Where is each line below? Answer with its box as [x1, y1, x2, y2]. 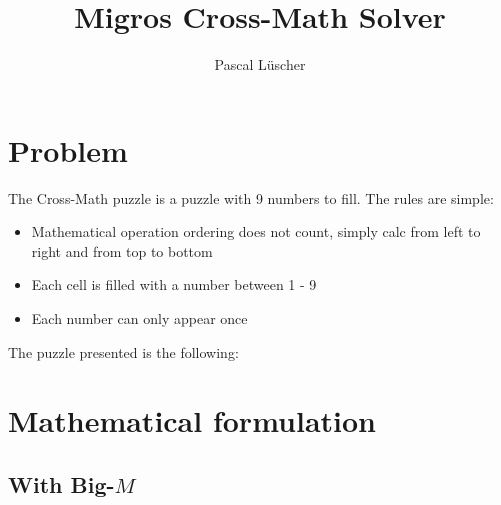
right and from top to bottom [31, 240, 213, 261]
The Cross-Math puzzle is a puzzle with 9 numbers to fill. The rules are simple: [8, 187, 494, 208]
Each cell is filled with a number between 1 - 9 [31, 274, 317, 295]
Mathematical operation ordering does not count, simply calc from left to [31, 221, 481, 242]
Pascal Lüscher [214, 54, 306, 75]
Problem [8, 129, 128, 170]
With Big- [8, 468, 115, 499]
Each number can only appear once [31, 308, 248, 329]
